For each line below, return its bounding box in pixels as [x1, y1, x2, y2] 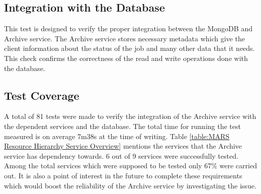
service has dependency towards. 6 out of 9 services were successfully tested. [4, 150, 238, 161]
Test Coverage [4, 87, 79, 103]
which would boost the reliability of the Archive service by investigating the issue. [4, 180, 256, 190]
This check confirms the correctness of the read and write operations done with [4, 52, 248, 63]
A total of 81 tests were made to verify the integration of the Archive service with [4, 111, 256, 121]
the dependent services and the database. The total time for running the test [4, 120, 241, 131]
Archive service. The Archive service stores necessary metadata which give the [4, 33, 245, 43]
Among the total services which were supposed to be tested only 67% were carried [4, 160, 257, 171]
